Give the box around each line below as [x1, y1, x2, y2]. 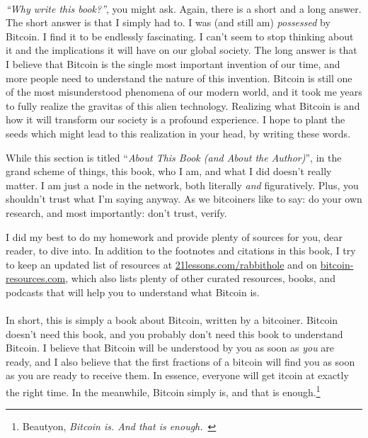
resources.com [6, 271, 66, 286]
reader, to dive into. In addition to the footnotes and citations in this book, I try [6, 243, 356, 258]
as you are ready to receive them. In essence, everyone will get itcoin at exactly [6, 368, 349, 383]
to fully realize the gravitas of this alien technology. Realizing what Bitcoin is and [6, 98, 360, 113]
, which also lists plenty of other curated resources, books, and [65, 271, 335, 286]
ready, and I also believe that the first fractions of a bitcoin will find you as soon [6, 354, 355, 369]
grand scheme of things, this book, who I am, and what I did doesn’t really [6, 164, 332, 179]
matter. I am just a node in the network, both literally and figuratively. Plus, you [6, 177, 359, 192]
